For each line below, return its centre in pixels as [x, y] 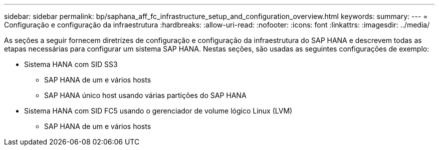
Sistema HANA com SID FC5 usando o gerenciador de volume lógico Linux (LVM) [158, 111]
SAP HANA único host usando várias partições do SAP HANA [145, 95]
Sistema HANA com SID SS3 [71, 64]
